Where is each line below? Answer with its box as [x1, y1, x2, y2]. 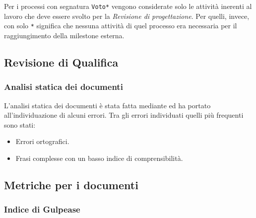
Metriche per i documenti [4, 177, 138, 192]
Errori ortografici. [15, 136, 69, 146]
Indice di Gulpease [4, 203, 80, 216]
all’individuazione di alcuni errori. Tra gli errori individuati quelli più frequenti [4, 110, 244, 120]
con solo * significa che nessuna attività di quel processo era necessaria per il [4, 20, 237, 31]
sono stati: [4, 119, 36, 130]
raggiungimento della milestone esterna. [4, 30, 125, 40]
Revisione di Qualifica [4, 54, 119, 70]
